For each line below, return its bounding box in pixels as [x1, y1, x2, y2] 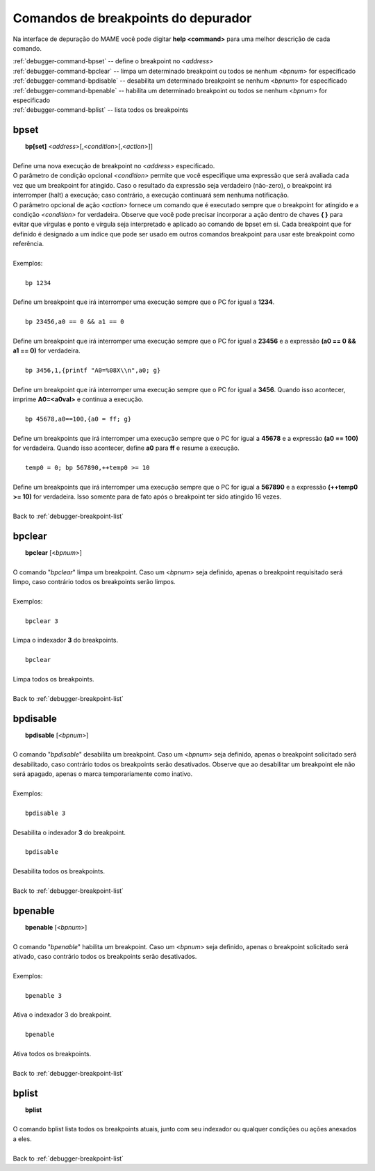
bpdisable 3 [25, 809, 66, 817]
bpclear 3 [25, 617, 58, 625]
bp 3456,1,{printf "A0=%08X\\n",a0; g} [25, 366, 161, 375]
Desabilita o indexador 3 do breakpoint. [12, 828, 126, 837]
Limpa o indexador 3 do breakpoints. [12, 636, 119, 645]
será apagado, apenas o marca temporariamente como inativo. [12, 770, 193, 778]
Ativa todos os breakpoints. [12, 1049, 92, 1058]
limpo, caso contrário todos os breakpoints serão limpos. [12, 578, 176, 586]
